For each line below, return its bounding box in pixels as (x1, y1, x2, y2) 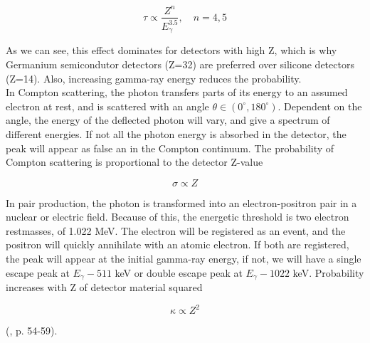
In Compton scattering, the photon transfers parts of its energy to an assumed (6, 85, 348, 100)
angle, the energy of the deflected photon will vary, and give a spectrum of (6, 112, 330, 127)
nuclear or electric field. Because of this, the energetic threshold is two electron (6, 209, 349, 224)
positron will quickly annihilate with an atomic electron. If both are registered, (6, 237, 349, 252)
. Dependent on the (277, 98, 362, 113)
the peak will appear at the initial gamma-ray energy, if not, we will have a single (6, 251, 361, 266)
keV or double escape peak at (115, 265, 243, 280)
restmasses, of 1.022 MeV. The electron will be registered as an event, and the (6, 223, 346, 238)
